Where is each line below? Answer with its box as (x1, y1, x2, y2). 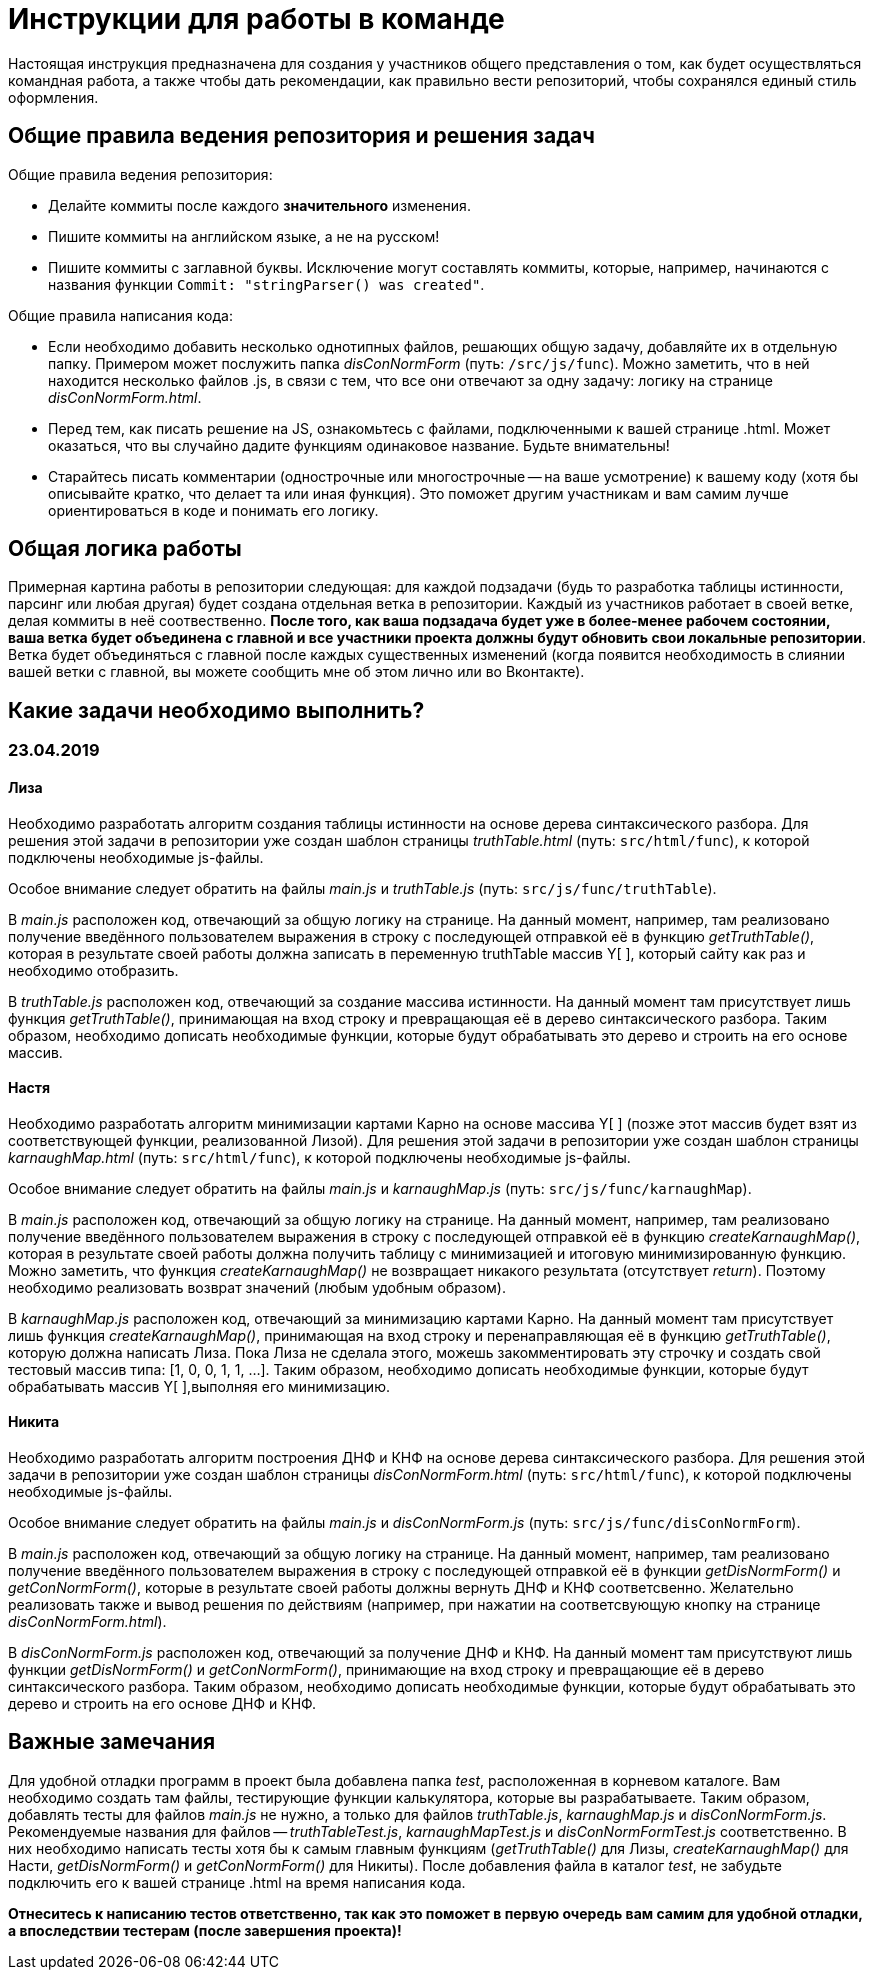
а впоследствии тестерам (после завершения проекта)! (8, 1921, 402, 1939)
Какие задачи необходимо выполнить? (8, 697, 425, 723)
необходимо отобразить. (8, 961, 179, 979)
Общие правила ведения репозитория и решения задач (8, 123, 595, 149)
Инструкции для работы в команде (8, 2, 505, 36)
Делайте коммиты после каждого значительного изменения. (48, 196, 471, 214)
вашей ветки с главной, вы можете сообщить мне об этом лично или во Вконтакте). (8, 663, 585, 681)
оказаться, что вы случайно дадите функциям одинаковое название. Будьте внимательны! (48, 436, 670, 454)
